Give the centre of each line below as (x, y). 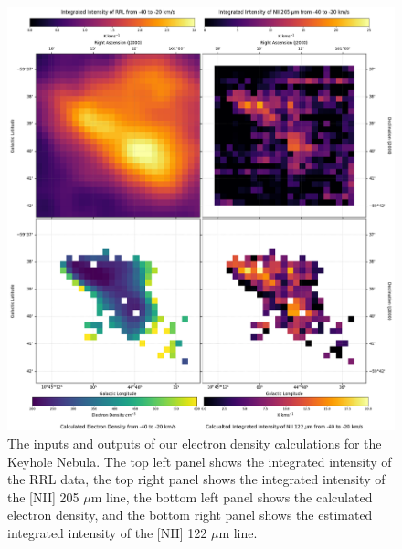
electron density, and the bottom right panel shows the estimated (190, 515)
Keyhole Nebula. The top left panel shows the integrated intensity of (200, 461)
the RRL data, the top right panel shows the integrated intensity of (196, 479)
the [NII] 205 (43, 496)
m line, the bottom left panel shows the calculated (232, 496)
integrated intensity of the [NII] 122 (107, 532)
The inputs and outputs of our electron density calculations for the (195, 443)
